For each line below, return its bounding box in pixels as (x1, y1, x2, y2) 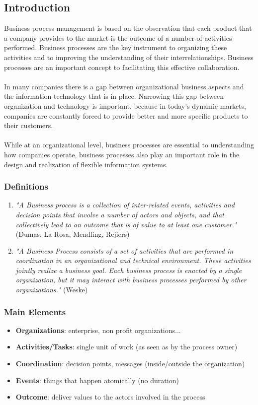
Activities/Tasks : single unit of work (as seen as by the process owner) (15, 341, 238, 352)
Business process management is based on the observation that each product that (4, 23, 252, 33)
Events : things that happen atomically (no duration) (15, 375, 179, 385)
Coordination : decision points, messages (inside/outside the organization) (15, 358, 245, 369)
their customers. (4, 120, 53, 131)
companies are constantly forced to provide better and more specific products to (4, 110, 248, 121)
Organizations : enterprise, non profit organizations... (15, 325, 181, 335)
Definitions (4, 180, 48, 193)
